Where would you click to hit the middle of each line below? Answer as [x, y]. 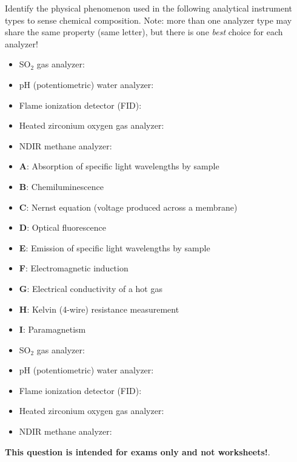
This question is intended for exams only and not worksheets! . [138, 451]
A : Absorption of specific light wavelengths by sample [119, 166]
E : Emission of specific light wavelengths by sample [115, 247]
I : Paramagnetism [52, 329]
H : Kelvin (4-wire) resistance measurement [99, 309]
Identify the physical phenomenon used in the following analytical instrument [148, 8]
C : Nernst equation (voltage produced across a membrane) [128, 207]
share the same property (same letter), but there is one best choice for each [144, 32]
